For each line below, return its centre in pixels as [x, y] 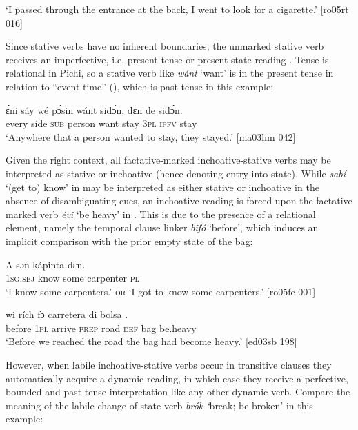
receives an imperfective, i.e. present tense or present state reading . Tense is [167, 59]
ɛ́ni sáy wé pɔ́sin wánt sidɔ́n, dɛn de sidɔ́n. [94, 109]
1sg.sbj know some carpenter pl [72, 278]
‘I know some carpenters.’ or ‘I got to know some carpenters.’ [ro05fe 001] [161, 291]
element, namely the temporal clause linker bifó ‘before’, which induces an [162, 227]
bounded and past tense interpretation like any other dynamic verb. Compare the [178, 392]
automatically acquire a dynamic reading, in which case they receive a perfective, [177, 378]
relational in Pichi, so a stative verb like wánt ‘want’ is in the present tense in [170, 73]
